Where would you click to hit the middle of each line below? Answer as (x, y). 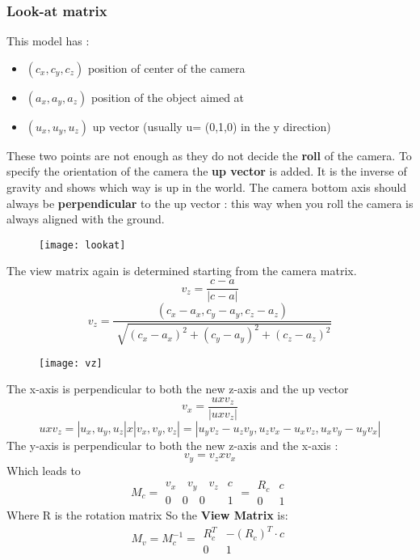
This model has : (48, 41)
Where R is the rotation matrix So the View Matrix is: (147, 514)
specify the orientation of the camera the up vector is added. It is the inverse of (207, 171)
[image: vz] (71, 363)
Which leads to (44, 470)
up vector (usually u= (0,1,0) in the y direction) (212, 126)
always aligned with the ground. (86, 219)
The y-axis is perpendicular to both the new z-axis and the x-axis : (172, 445)
